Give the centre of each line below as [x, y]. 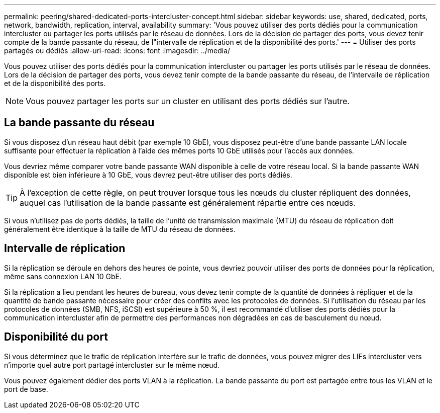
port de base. [26, 389]
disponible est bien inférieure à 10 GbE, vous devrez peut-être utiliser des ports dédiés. [148, 175]
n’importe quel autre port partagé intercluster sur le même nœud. [112, 365]
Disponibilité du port [56, 337]
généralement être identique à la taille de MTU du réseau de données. [120, 229]
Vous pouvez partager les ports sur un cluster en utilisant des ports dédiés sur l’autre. [188, 101]
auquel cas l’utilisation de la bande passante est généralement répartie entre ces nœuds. [188, 202]
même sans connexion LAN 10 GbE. [63, 276]
